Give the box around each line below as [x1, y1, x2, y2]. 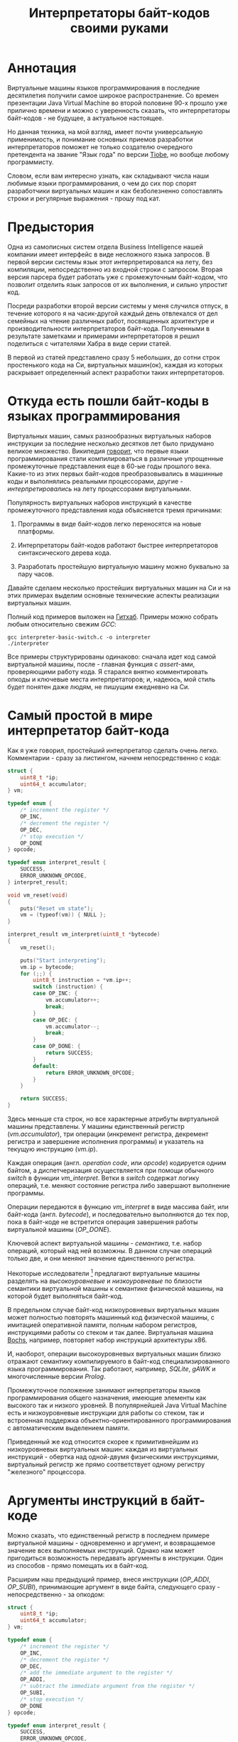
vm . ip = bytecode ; [20, 963, 75, 970]
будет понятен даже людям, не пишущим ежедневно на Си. [7, 682, 190, 691]
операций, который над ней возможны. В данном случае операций [7, 1247, 212, 1255]
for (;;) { [20, 970, 53, 978]
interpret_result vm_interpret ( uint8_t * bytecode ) [7, 931, 161, 938]
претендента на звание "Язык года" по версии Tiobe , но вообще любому [7, 150, 229, 158]
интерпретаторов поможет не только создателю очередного [7, 142, 193, 151]
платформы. [17, 527, 55, 536]
